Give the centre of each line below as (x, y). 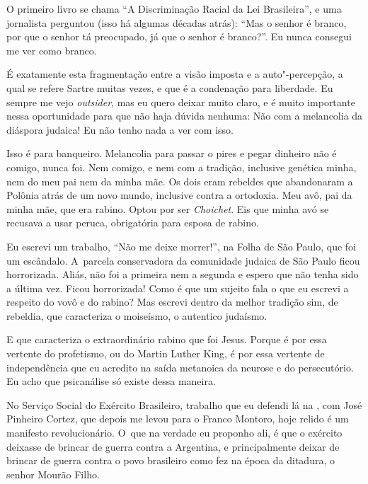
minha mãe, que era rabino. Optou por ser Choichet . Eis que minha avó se (168, 208)
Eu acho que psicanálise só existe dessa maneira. (111, 381)
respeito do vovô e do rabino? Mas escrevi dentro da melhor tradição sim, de (172, 302)
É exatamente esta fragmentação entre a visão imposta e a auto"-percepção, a (175, 74)
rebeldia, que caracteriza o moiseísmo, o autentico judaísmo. (137, 315)
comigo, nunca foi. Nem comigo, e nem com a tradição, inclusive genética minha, (182, 167)
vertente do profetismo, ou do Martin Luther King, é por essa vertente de (166, 353)
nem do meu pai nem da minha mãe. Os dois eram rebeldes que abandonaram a (180, 181)
